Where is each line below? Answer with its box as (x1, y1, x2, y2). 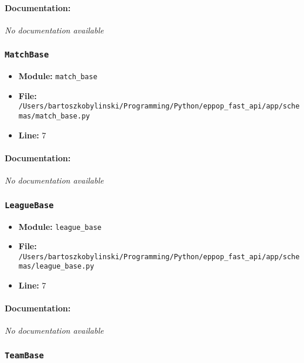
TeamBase (5, 350, 44, 360)
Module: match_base (18, 70, 98, 82)
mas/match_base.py (18, 112, 90, 121)
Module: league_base (18, 220, 102, 232)
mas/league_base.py (18, 262, 94, 271)
